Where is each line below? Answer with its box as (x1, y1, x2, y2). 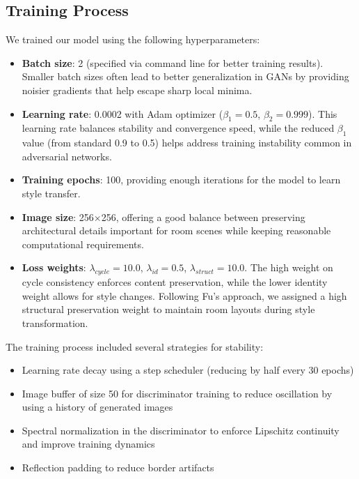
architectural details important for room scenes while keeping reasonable (22, 223, 331, 238)
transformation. (22, 315, 88, 330)
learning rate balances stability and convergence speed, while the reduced (22, 121, 335, 135)
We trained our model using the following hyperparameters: (6, 32, 260, 47)
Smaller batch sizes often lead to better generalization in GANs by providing (22, 69, 349, 84)
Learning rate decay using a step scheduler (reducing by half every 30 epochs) (22, 363, 354, 377)
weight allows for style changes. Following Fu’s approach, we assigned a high (22, 288, 347, 303)
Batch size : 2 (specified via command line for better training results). (22, 55, 324, 70)
